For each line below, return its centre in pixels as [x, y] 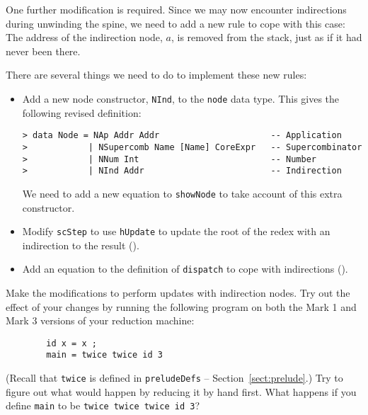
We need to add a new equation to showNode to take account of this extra [182, 193]
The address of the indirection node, [84, 37]
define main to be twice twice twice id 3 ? [103, 405]
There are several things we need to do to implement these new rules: [156, 75]
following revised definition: [82, 112]
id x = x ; [71, 343]
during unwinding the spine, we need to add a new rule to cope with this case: [176, 23]
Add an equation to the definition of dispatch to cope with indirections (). [185, 269]
